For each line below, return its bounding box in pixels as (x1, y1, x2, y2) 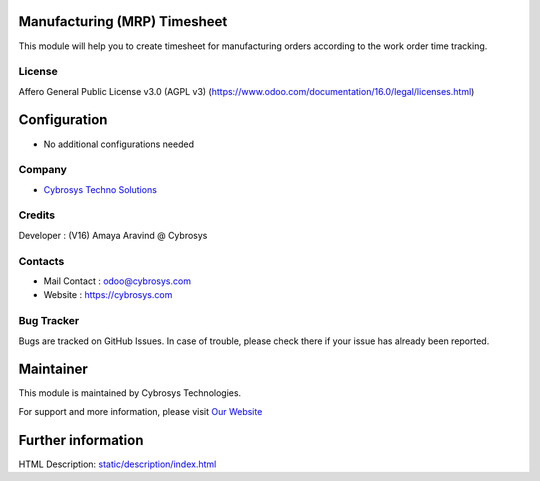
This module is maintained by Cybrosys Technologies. (18, 387, 242, 399)
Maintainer (18, 361, 89, 378)
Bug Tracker (18, 314, 80, 328)
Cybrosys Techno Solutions (43, 183, 157, 195)
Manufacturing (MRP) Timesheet (18, 13, 228, 30)
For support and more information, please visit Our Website (18, 405, 263, 417)
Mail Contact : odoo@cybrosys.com (43, 275, 192, 287)
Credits (18, 208, 55, 222)
